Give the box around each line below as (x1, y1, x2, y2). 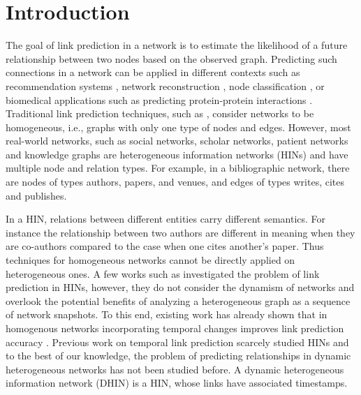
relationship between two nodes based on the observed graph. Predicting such (6, 51, 337, 66)
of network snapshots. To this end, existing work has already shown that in (6, 307, 327, 322)
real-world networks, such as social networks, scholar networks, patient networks (6, 133, 348, 148)
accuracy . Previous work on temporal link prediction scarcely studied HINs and (6, 334, 349, 349)
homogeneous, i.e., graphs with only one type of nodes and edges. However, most (6, 119, 351, 134)
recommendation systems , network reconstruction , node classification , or (6, 78, 325, 93)
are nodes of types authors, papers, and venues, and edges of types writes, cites (6, 174, 344, 189)
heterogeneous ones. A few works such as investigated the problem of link (6, 266, 320, 281)
